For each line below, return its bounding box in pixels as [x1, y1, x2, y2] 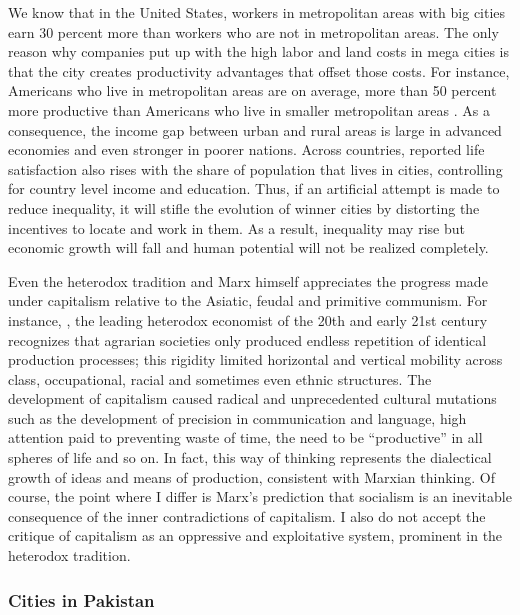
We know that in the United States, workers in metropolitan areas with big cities [8, 2, 506, 22]
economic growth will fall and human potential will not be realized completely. [8, 237, 489, 258]
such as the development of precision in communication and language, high [8, 407, 467, 428]
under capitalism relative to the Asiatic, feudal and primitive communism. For [8, 290, 488, 311]
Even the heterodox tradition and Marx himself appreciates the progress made [8, 270, 488, 291]
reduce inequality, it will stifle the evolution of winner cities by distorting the [8, 197, 480, 218]
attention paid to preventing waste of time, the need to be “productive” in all [8, 427, 483, 448]
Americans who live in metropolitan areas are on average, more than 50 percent [8, 80, 497, 101]
